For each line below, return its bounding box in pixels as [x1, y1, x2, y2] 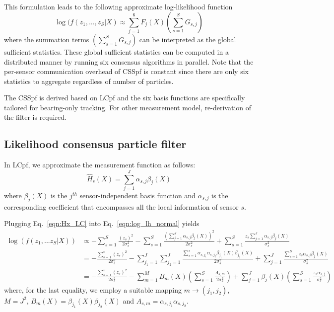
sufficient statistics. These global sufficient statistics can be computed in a [4, 46, 229, 57]
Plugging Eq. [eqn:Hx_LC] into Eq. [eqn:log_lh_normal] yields [4, 218, 200, 229]
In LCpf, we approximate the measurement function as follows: [4, 159, 196, 170]
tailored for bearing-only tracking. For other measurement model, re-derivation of [4, 102, 252, 112]
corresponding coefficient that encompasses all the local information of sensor [4, 201, 239, 212]
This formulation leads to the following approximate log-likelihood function [4, 1, 233, 11]
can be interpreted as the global [139, 34, 236, 44]
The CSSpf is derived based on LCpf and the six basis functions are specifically [4, 92, 245, 103]
